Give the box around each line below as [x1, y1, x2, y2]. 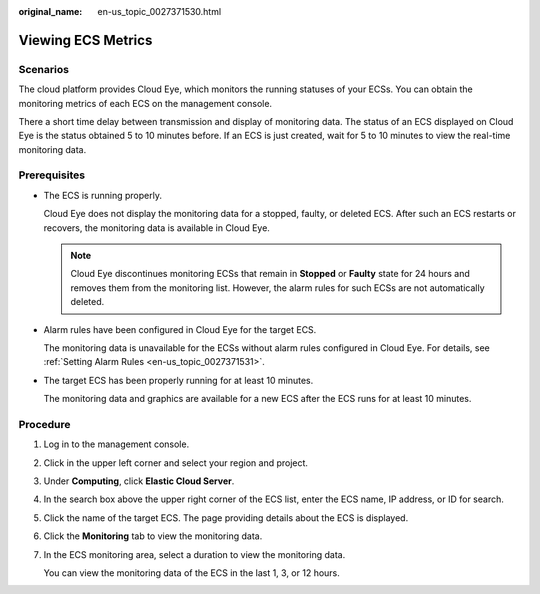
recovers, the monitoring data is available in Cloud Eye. [43, 221, 270, 234]
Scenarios [18, 62, 70, 76]
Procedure [18, 417, 71, 431]
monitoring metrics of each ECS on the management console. [18, 97, 273, 109]
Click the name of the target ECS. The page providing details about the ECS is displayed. [43, 511, 409, 524]
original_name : [18, 6, 83, 17]
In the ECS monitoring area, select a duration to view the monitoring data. [43, 548, 346, 560]
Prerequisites [18, 168, 85, 182]
